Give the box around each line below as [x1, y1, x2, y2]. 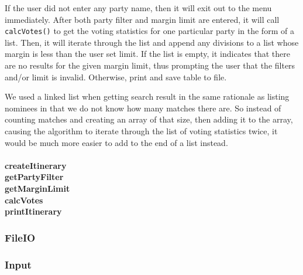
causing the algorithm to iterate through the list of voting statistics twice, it [5, 125, 278, 137]
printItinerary [5, 205, 62, 218]
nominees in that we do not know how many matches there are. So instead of [5, 101, 281, 114]
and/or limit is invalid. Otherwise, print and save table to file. [5, 70, 227, 83]
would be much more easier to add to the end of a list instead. [5, 136, 228, 148]
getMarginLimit [5, 182, 70, 194]
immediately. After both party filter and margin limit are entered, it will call [5, 13, 280, 25]
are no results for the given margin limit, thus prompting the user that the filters [5, 59, 295, 72]
